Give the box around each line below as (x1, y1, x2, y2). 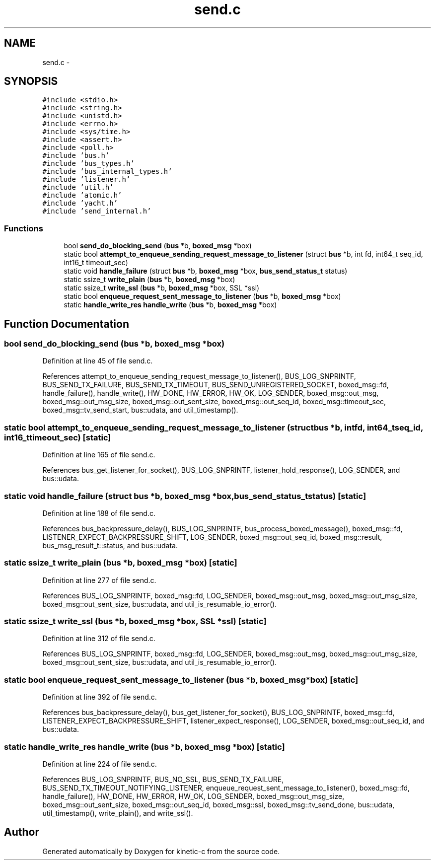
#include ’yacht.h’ (42, 199, 118, 208)
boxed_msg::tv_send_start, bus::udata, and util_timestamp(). (42, 406, 238, 415)
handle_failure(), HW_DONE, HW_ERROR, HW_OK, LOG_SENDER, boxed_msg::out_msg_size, (42, 792, 345, 800)
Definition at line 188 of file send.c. (42, 508, 155, 517)
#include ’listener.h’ (42, 175, 131, 184)
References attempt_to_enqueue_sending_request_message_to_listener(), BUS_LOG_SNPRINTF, (42, 372, 356, 381)
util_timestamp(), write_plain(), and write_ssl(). (42, 808, 193, 817)
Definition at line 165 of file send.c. (42, 450, 155, 459)
